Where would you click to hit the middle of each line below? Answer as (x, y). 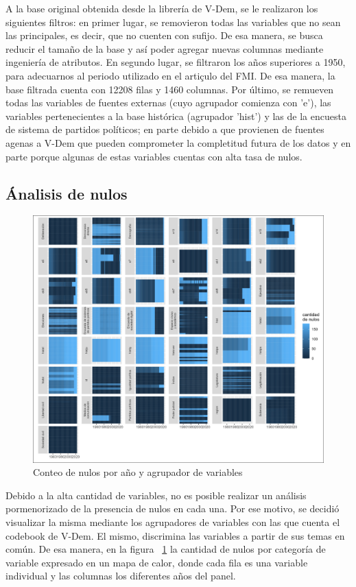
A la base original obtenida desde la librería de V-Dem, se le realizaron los (162, 8)
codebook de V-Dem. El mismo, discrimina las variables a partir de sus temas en (175, 535)
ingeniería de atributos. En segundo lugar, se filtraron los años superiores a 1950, (176, 62)
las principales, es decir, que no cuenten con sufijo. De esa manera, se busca (164, 35)
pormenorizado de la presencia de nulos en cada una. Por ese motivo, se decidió (173, 508)
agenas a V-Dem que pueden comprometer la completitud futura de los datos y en (178, 142)
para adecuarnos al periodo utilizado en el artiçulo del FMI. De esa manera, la (170, 75)
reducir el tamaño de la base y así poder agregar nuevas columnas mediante (165, 48)
